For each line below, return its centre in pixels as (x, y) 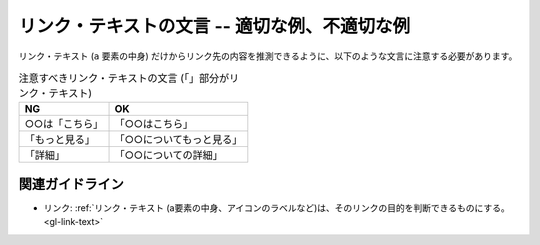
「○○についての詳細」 (169, 155)
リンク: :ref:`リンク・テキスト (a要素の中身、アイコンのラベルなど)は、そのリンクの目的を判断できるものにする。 (276, 207)
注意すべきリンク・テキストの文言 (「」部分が (124, 78)
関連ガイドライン (71, 183)
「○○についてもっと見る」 (178, 140)
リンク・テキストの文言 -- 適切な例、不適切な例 (214, 26)
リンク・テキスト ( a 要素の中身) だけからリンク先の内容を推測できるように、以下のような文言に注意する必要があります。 (268, 56)
